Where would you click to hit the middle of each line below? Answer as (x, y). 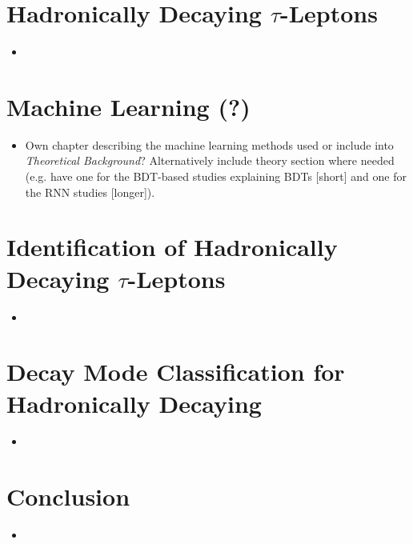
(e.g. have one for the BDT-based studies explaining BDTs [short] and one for (216, 176)
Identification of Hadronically (172, 247)
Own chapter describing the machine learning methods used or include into (209, 144)
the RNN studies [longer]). (90, 192)
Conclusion (68, 496)
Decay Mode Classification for (176, 372)
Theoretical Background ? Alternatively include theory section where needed (210, 160)
